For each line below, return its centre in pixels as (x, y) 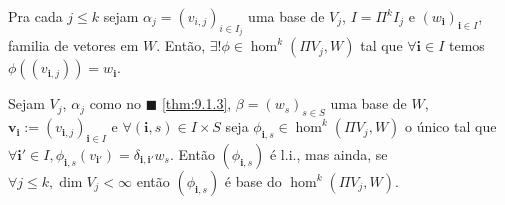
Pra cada (35, 16)
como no (115, 103)
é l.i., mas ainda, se (328, 154)
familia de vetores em (73, 45)
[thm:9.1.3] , (196, 103)
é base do (253, 181)
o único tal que (450, 126)
